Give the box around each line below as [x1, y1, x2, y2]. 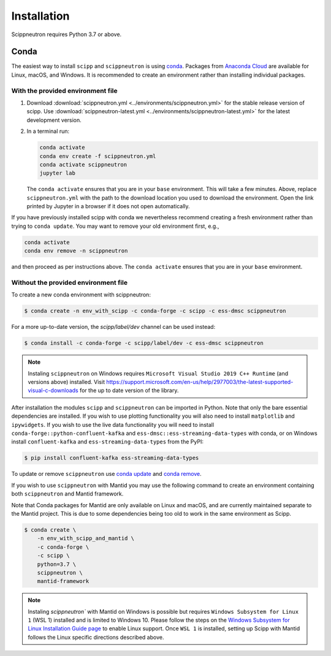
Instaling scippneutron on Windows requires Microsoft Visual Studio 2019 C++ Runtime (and [28, 369, 289, 377]
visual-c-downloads [28, 386, 79, 394]
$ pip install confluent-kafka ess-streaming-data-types [24, 454, 199, 462]
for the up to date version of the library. [80, 386, 179, 394]
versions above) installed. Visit [28, 379, 105, 386]
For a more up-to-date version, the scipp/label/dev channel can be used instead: [11, 323, 216, 331]
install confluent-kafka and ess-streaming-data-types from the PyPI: [11, 438, 204, 445]
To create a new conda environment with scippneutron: [11, 291, 151, 298]
